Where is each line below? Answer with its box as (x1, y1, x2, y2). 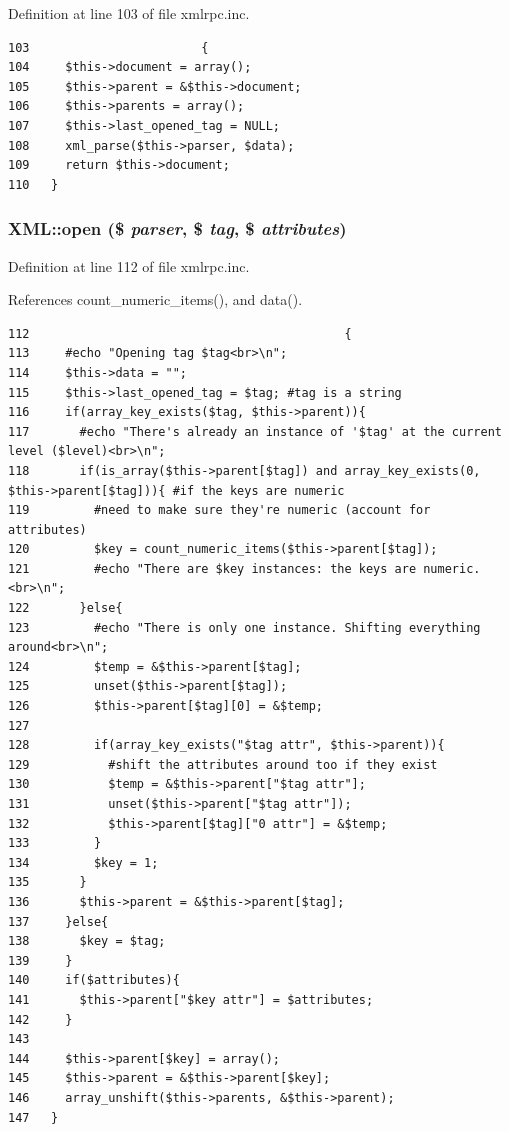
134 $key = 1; (8, 855, 159, 870)
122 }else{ (8, 601, 123, 616)
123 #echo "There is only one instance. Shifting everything (8, 620, 481, 635)
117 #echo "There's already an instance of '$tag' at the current (8, 424, 502, 439)
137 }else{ (8, 914, 109, 929)
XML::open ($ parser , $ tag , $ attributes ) (8, 216, 347, 241)
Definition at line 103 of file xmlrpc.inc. (8, 3, 250, 23)
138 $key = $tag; (8, 934, 166, 949)
